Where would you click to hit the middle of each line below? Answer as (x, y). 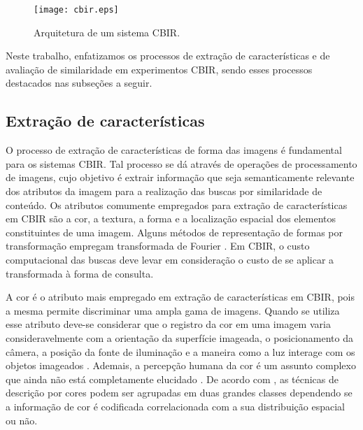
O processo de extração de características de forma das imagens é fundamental (174, 150)
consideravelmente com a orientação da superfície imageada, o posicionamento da (179, 337)
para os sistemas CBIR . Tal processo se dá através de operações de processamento (181, 163)
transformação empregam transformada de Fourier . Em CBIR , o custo (158, 246)
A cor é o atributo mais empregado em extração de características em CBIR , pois (180, 297)
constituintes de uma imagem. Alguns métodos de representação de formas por (175, 232)
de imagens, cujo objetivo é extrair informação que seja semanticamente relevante (180, 177)
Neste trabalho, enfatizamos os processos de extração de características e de (168, 56)
